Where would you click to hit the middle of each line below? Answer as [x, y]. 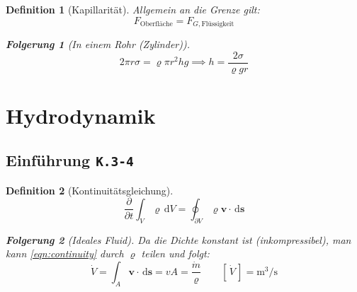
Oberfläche [156, 24]
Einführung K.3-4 [70, 160]
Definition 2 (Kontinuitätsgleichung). [90, 190]
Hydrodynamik [81, 115]
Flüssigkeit [218, 24]
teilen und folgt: [175, 253]
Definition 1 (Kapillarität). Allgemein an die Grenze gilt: [133, 9]
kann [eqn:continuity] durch [65, 253]
